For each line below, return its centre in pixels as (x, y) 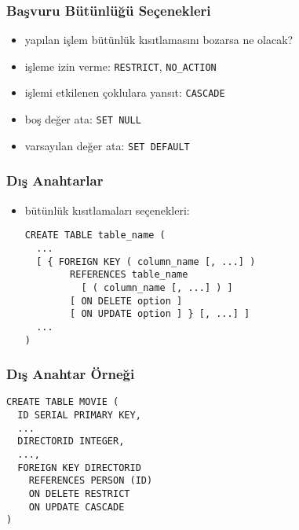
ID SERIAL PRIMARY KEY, (79, 416)
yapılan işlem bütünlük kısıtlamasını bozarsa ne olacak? (159, 40)
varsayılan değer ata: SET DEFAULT (107, 145)
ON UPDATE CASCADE (77, 507)
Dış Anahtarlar (55, 180)
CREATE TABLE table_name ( (95, 236)
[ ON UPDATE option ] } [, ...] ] (160, 314)
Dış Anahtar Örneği (71, 374)
